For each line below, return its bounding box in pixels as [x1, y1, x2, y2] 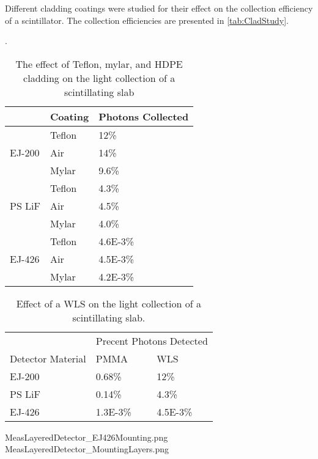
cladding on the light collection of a [23, 70, 176, 85]
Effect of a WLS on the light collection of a [16, 296, 201, 310]
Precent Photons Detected [95, 333, 208, 348]
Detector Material [10, 351, 86, 365]
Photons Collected [98, 109, 189, 123]
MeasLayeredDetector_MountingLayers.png [5, 442, 169, 455]
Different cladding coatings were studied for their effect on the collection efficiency [5, 2, 313, 14]
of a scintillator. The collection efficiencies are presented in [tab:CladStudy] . [5, 13, 289, 26]
